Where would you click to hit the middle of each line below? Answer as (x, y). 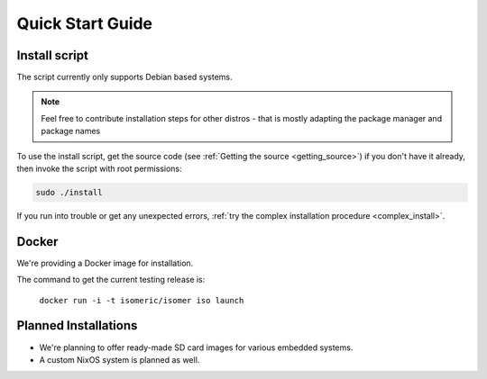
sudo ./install (69, 192)
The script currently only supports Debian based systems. (125, 77)
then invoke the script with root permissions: (99, 169)
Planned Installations (77, 325)
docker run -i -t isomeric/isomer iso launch (142, 300)
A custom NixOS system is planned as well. (119, 359)
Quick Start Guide (85, 23)
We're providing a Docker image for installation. (105, 263)
